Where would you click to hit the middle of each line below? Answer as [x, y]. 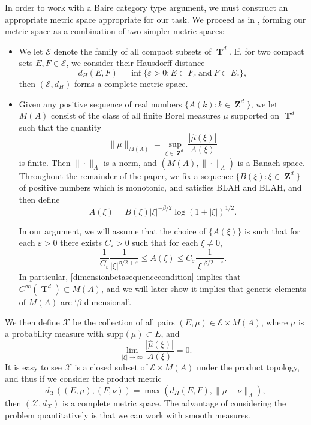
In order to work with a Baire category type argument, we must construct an [147, 7]
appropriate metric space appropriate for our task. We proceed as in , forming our [155, 19]
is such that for [272, 230]
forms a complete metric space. [131, 83]
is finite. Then [45, 162]
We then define [32, 322]
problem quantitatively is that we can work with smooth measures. [128, 415]
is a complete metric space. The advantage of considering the [174, 403]
